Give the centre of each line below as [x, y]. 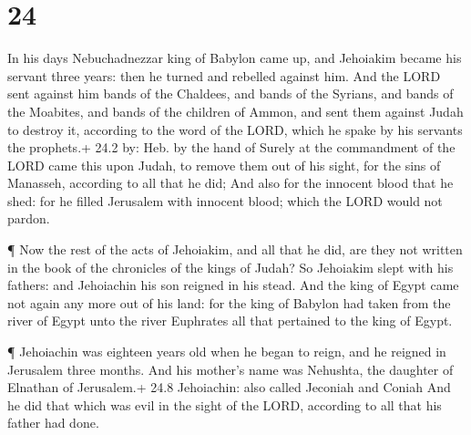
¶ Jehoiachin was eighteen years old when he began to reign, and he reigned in [227, 352]
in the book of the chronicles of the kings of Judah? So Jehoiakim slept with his [230, 267]
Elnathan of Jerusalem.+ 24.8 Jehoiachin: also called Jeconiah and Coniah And [229, 387]
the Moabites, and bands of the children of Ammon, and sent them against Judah [235, 111]
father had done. [53, 423]
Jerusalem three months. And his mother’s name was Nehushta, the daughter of [230, 369]
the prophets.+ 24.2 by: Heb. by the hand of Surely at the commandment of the [231, 147]
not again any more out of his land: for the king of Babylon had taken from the [229, 302]
